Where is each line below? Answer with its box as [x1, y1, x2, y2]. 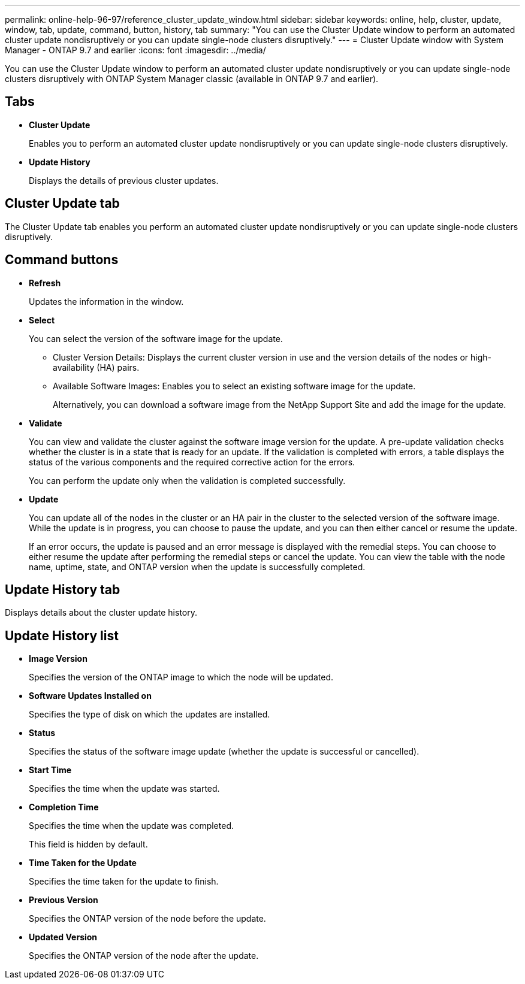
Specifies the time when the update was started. [29, 783, 220, 794]
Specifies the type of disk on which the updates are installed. [29, 709, 270, 720]
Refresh [29, 277, 61, 288]
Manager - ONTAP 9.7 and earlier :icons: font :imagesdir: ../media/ [5, 45, 266, 55]
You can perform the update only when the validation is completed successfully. [29, 475, 346, 486]
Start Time [29, 765, 72, 776]
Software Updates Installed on [29, 691, 152, 701]
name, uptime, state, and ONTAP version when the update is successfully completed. [29, 561, 366, 572]
